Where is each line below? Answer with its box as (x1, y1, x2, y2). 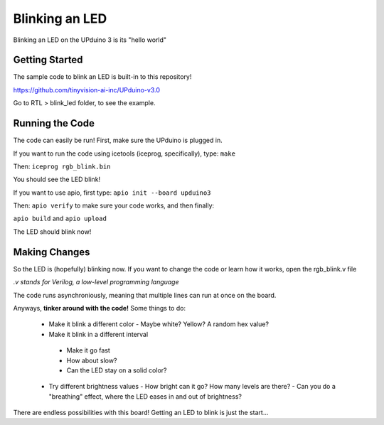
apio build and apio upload (13, 214, 107, 223)
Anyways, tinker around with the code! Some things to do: (13, 303, 186, 312)
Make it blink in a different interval (48, 330, 149, 338)
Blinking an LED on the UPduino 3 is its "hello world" (13, 36, 167, 44)
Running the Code (13, 117, 95, 129)
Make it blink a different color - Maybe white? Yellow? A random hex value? (48, 320, 270, 328)
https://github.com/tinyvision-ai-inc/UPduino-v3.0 (13, 85, 160, 94)
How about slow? (66, 356, 117, 365)
